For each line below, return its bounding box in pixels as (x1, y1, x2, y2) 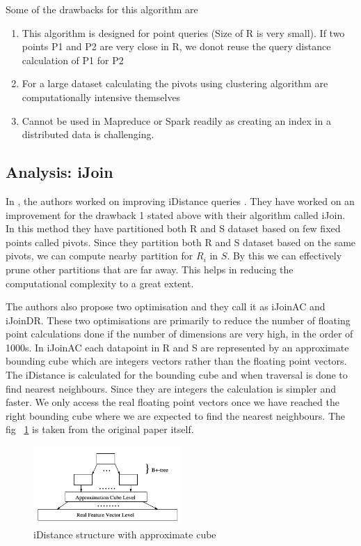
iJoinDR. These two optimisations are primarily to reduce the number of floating (6, 312, 351, 327)
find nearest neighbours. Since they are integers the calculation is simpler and (6, 381, 337, 395)
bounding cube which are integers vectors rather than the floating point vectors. (6, 354, 347, 368)
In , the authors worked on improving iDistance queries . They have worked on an (6, 193, 355, 208)
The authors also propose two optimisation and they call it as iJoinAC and (6, 299, 326, 314)
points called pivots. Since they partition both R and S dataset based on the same (6, 234, 356, 249)
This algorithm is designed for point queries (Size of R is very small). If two (22, 25, 345, 40)
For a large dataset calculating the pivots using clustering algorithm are (22, 76, 328, 91)
